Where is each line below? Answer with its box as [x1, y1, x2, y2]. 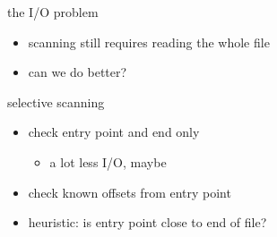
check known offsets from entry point [28, 182, 231, 201]
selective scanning [7, 92, 105, 111]
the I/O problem [7, 3, 99, 21]
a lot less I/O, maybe [49, 152, 167, 171]
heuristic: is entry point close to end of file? [28, 213, 267, 232]
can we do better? [28, 63, 127, 81]
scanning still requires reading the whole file [28, 32, 270, 51]
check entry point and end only [28, 123, 200, 141]
